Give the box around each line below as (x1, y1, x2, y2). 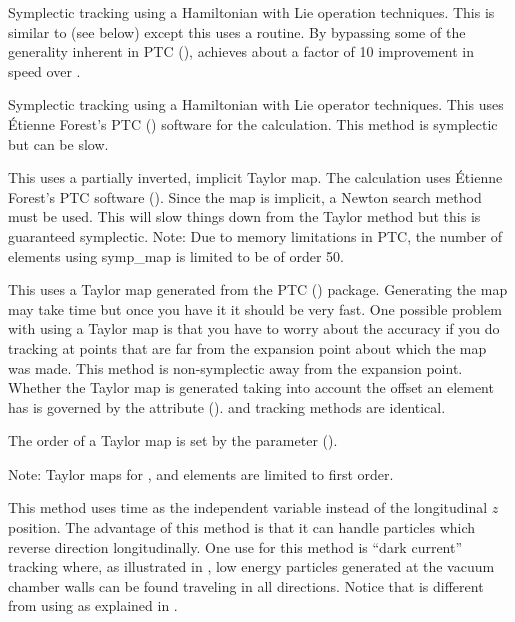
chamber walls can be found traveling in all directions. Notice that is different (8, 575, 484, 596)
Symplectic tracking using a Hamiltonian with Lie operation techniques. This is (8, 2, 495, 22)
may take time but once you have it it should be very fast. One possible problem (8, 298, 502, 319)
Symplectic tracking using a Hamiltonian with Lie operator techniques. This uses (8, 94, 504, 115)
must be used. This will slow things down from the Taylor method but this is (8, 206, 481, 227)
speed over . (8, 60, 81, 81)
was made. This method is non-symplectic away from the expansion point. (8, 357, 463, 378)
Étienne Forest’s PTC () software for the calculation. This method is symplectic (8, 113, 498, 134)
